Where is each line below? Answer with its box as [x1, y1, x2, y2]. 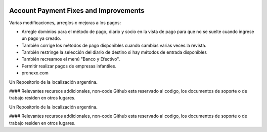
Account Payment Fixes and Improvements [9, 6, 144, 15]
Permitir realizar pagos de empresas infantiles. [21, 63, 117, 69]
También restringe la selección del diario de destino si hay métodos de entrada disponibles [21, 49, 207, 55]
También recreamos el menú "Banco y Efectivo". [21, 56, 120, 62]
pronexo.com [21, 70, 49, 76]
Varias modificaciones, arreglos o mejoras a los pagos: [9, 20, 121, 26]
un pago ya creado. [21, 35, 61, 41]
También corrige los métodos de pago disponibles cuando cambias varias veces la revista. [21, 42, 207, 48]
